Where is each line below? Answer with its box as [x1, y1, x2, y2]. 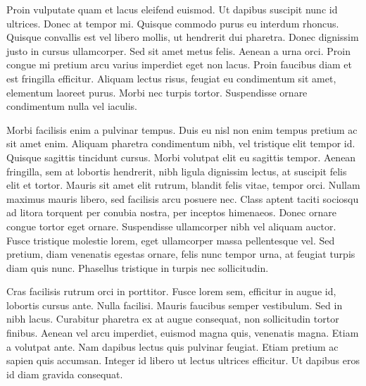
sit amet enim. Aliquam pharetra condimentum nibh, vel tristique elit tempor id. [6, 136, 355, 151]
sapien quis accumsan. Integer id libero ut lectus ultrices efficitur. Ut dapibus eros [6, 353, 360, 368]
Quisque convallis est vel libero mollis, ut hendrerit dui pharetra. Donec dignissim [6, 30, 359, 44]
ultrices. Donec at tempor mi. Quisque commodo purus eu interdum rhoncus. [6, 15, 339, 30]
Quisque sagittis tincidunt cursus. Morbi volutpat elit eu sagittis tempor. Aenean [6, 149, 356, 164]
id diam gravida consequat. [6, 366, 123, 381]
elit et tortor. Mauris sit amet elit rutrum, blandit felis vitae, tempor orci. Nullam [6, 178, 360, 192]
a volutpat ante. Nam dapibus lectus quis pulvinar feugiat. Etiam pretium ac [6, 339, 339, 354]
